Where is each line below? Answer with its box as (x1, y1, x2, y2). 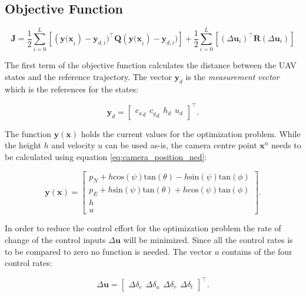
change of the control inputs (5, 233, 106, 245)
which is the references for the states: (5, 82, 139, 95)
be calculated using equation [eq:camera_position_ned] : (5, 151, 207, 162)
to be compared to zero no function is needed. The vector (5, 245, 212, 257)
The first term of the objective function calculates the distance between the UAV (5, 59, 297, 71)
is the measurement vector (185, 70, 280, 82)
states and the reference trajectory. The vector (5, 70, 172, 82)
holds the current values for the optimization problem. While (81, 127, 301, 139)
